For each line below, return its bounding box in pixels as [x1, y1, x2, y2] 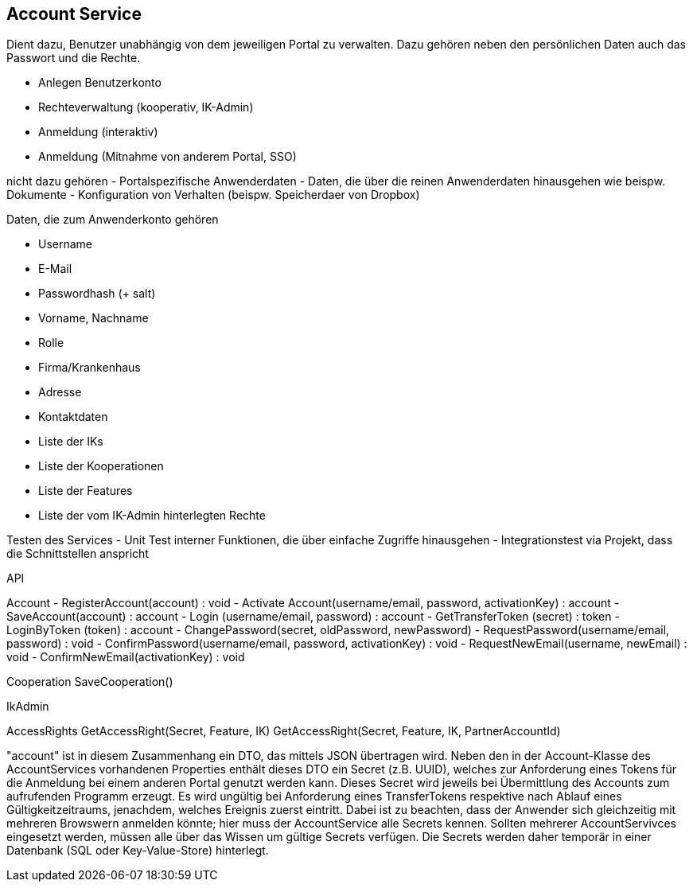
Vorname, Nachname [38, 311, 149, 325]
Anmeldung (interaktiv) [38, 125, 158, 139]
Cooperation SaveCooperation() [6, 675, 173, 689]
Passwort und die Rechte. [6, 51, 141, 65]
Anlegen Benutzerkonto [38, 76, 162, 90]
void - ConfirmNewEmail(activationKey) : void [6, 650, 245, 664]
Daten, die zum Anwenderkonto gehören [6, 212, 219, 227]
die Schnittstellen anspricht [6, 547, 149, 561]
